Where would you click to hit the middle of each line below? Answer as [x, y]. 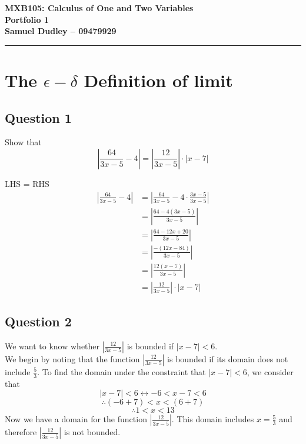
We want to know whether [52, 345]
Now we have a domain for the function [76, 419]
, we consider [270, 371]
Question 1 [38, 117]
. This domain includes [213, 419]
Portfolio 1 [27, 19]
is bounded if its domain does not [228, 358]
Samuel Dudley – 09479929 [61, 31]
